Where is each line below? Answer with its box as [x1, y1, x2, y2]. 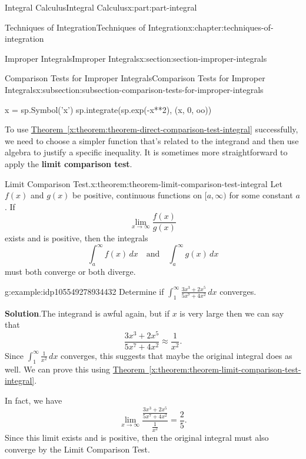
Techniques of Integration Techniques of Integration [5, 21, 188, 33]
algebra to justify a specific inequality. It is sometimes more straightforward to [5, 146, 288, 158]
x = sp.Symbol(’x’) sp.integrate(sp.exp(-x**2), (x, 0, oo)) [5, 103, 212, 115]
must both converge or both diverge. [5, 265, 136, 278]
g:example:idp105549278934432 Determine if [5, 285, 164, 297]
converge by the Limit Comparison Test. [5, 443, 150, 455]
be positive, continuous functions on [72, 189, 202, 201]
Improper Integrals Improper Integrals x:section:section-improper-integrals [5, 52, 267, 64]
